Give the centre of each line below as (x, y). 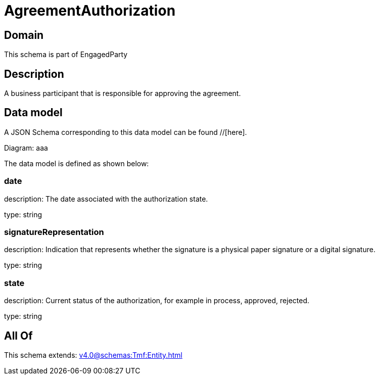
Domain (24, 35)
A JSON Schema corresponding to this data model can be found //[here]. (126, 132)
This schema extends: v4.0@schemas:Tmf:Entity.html (93, 355)
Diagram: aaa (26, 148)
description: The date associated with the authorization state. (106, 199)
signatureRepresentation (54, 232)
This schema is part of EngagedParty (66, 55)
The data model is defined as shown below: (77, 163)
